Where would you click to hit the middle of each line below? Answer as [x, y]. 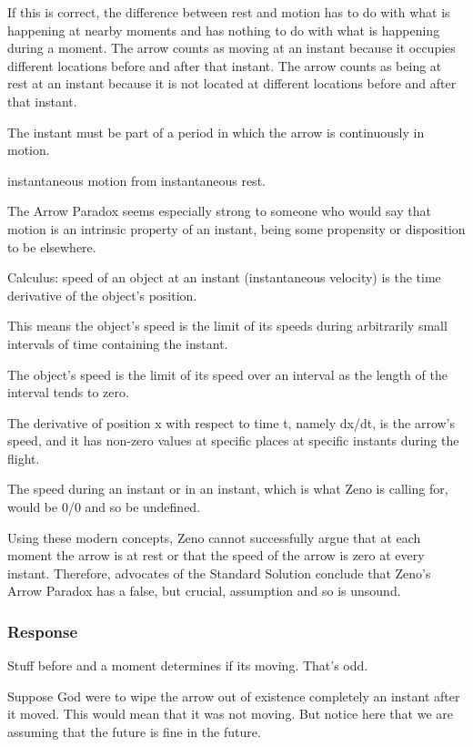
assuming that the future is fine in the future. [134, 732]
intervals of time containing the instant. [118, 343]
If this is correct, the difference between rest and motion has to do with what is [229, 12]
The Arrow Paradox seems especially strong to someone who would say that [219, 211]
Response [43, 631]
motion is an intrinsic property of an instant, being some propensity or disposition [236, 228]
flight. [24, 458]
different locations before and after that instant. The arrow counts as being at [225, 65]
